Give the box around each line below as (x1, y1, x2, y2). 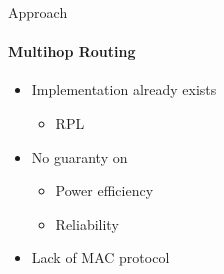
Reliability (55, 213, 119, 234)
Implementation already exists (31, 79, 217, 100)
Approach (8, 2, 68, 22)
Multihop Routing (8, 41, 136, 62)
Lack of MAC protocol (31, 247, 170, 268)
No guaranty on (31, 146, 128, 167)
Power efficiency (55, 180, 154, 201)
